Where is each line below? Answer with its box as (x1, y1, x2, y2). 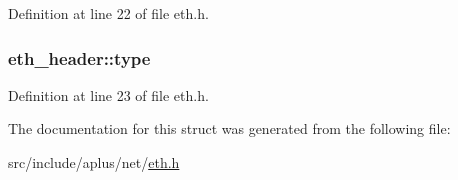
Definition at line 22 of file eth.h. (8, 3, 209, 23)
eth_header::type (8, 45, 151, 70)
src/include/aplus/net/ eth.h (8, 152, 180, 172)
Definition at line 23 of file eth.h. (8, 84, 209, 105)
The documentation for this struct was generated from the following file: (8, 118, 451, 139)
